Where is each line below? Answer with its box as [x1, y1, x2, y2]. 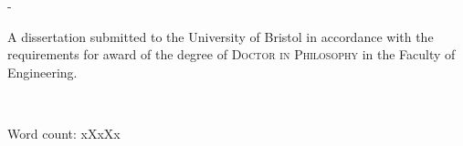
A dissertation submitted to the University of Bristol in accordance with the [7, 26, 434, 46]
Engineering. [7, 62, 78, 81]
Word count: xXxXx [7, 123, 121, 142]
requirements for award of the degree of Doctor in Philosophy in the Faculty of [7, 45, 456, 64]
